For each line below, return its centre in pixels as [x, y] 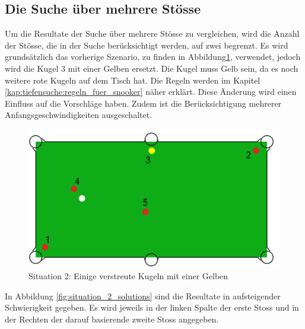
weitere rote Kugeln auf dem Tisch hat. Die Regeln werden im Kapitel [133, 80]
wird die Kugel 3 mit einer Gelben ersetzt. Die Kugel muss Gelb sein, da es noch [152, 68]
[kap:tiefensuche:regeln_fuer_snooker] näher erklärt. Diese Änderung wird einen [151, 92]
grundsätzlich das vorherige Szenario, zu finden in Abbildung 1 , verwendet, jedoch [153, 57]
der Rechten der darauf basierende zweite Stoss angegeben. [112, 319]
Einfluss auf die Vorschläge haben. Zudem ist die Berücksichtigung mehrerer [143, 103]
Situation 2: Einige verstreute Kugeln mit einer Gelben [128, 276]
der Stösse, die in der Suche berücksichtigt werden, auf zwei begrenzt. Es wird [147, 45]
